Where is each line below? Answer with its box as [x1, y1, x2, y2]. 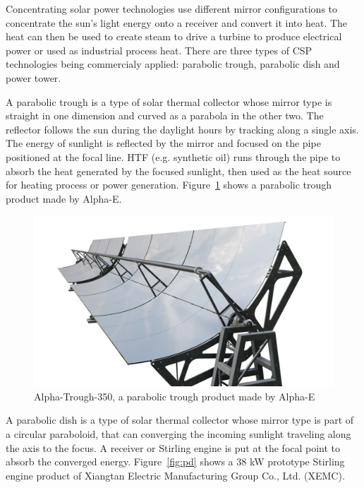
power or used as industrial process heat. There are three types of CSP [6, 42, 313, 57]
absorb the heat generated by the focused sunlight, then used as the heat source [6, 163, 351, 178]
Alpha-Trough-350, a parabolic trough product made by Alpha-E [34, 388, 315, 403]
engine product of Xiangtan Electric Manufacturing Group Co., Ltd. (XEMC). [6, 468, 345, 482]
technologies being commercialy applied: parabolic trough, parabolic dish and [6, 56, 340, 71]
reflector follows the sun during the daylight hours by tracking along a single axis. [6, 121, 359, 136]
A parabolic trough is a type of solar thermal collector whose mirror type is [6, 94, 332, 109]
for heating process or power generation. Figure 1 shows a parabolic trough [6, 177, 332, 192]
